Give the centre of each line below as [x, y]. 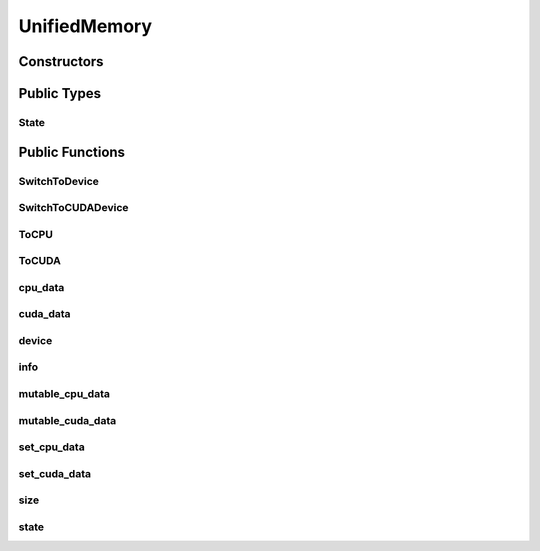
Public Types [60, 93]
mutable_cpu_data [64, 394]
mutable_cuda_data [67, 420]
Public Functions [71, 151]
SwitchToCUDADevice [73, 208]
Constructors [61, 61]
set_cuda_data [55, 473]
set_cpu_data [51, 447]
